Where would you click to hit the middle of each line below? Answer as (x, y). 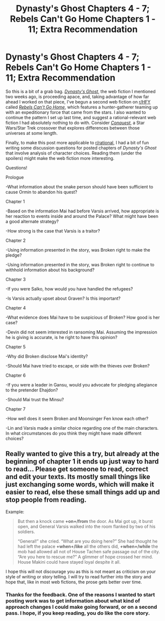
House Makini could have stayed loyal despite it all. (69, 562)
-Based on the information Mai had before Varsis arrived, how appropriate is (82, 211)
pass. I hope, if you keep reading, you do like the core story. (78, 613)
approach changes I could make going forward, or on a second (81, 607)
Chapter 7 (16, 409)
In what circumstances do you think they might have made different (73, 433)
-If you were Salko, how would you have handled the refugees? (69, 289)
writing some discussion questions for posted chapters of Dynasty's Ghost (81, 148)
